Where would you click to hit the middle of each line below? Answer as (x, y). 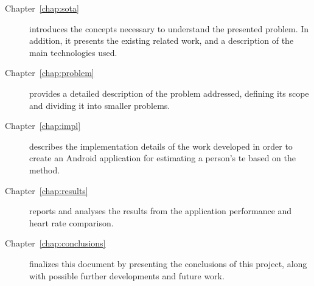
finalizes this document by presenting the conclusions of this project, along (168, 263)
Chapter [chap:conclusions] (55, 243)
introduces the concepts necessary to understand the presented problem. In (169, 28)
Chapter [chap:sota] (42, 8)
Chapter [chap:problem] (50, 73)
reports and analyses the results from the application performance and (161, 211)
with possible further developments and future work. (127, 275)
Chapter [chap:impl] (43, 126)
